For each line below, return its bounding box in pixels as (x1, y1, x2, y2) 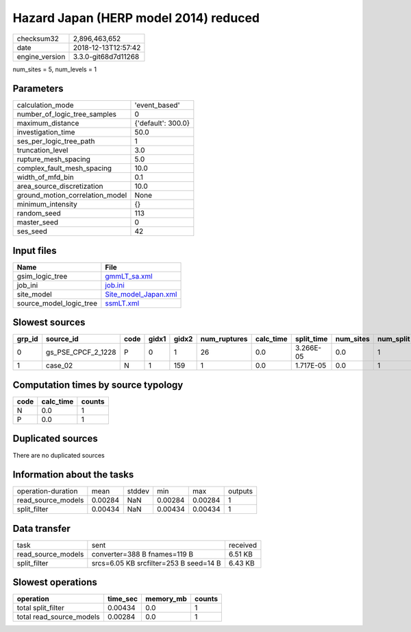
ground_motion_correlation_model (16, 191, 127, 200)
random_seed (16, 209, 61, 218)
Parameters (12, 83, 64, 95)
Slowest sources (12, 316, 86, 329)
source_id (45, 334, 79, 344)
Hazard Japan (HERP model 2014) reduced (12, 10, 260, 25)
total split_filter (16, 603, 64, 613)
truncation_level (16, 145, 68, 155)
